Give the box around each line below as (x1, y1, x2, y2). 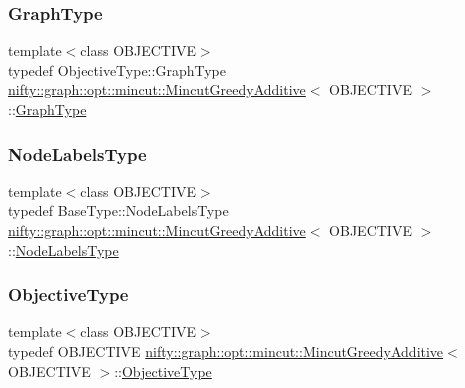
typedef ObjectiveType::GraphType (8, 59, 226, 80)
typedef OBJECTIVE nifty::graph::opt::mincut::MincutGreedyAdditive (8, 341, 444, 361)
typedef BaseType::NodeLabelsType (8, 200, 229, 221)
